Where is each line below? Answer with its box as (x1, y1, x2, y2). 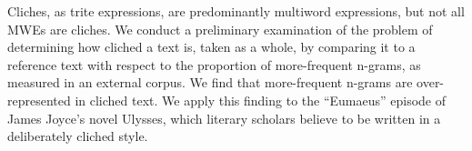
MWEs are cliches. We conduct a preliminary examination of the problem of (7, 19, 433, 38)
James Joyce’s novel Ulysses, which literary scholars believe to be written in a (7, 108, 441, 127)
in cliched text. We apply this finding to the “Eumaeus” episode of (75, 90, 447, 109)
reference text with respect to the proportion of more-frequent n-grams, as (7, 55, 421, 74)
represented (7, 90, 71, 109)
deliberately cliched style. (7, 126, 148, 146)
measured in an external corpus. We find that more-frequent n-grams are (7, 73, 413, 92)
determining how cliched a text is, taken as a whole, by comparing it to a (7, 37, 416, 56)
